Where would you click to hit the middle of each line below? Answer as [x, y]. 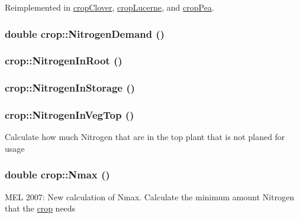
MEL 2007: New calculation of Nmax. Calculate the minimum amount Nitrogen [149, 196]
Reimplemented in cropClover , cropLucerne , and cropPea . [110, 7]
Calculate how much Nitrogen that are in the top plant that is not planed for [145, 137]
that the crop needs [40, 208]
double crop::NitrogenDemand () [85, 33]
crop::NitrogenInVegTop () [70, 115]
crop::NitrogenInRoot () [64, 61]
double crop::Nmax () [57, 175]
